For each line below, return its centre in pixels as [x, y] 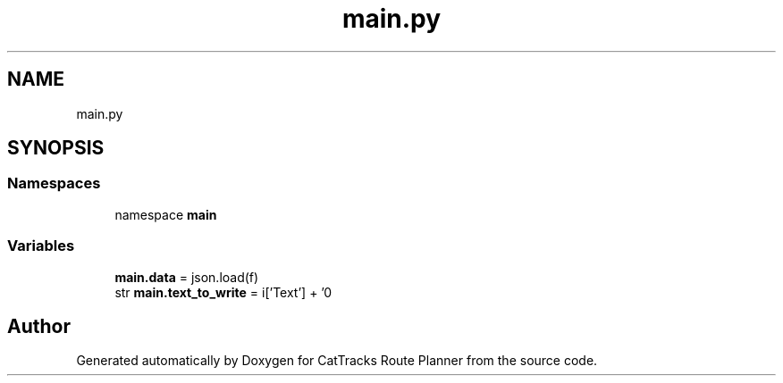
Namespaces [54, 183]
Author [39, 326]
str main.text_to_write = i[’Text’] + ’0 [223, 292]
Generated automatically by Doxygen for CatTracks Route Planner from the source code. [337, 361]
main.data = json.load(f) [187, 277]
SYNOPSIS [56, 148]
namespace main [166, 214]
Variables [41, 246]
